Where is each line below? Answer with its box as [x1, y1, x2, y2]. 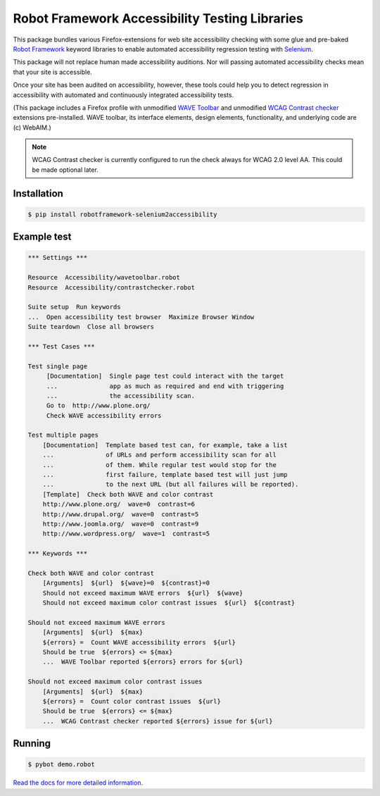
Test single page [27, 362, 88, 370]
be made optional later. [32, 166, 99, 174]
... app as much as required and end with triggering [46, 382, 284, 390]
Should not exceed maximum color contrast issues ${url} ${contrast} [42, 599, 296, 607]
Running [13, 738, 51, 750]
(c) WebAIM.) [13, 123, 52, 132]
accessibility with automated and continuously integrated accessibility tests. [13, 90, 234, 99]
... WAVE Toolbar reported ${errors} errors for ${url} [42, 658, 243, 666]
